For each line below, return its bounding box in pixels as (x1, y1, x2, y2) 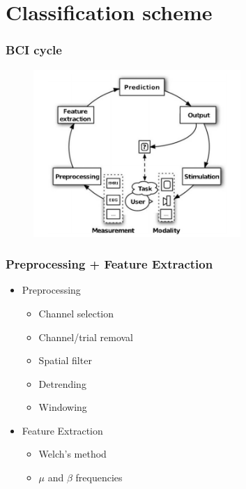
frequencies (75, 470, 123, 485)
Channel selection (38, 306, 114, 320)
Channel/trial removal (38, 329, 134, 344)
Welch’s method (38, 446, 107, 461)
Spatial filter (38, 353, 92, 368)
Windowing (38, 400, 87, 414)
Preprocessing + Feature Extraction (6, 255, 213, 273)
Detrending (38, 376, 86, 391)
